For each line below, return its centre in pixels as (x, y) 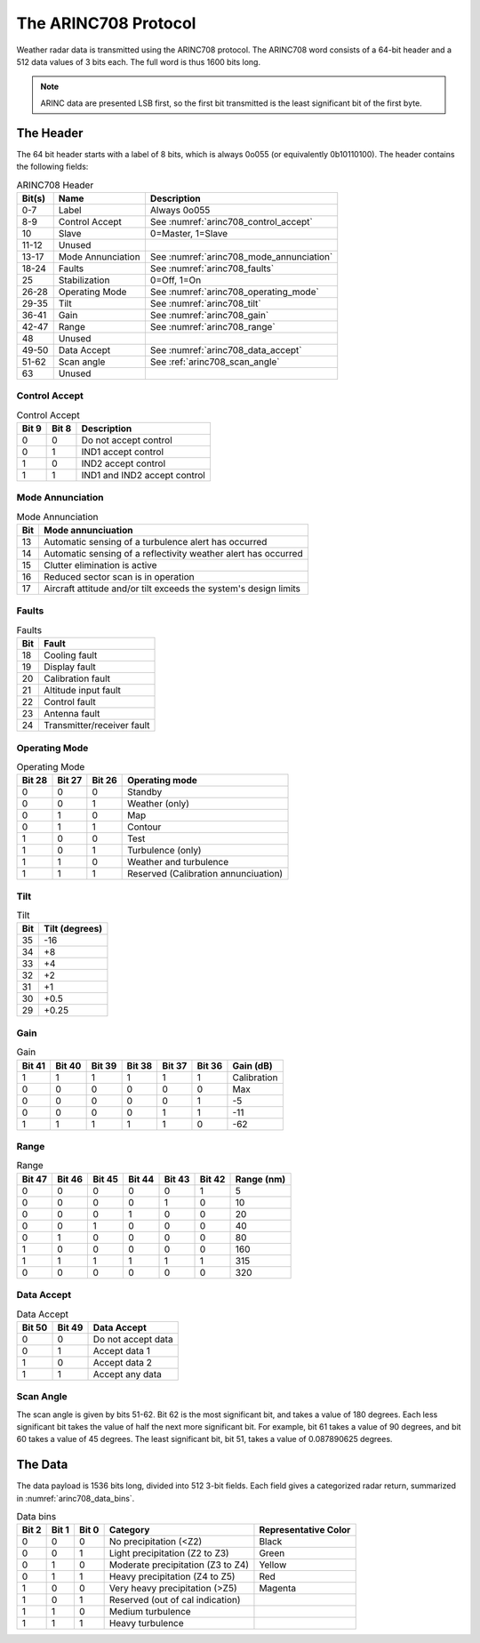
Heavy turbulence (146, 1623)
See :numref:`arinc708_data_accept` (226, 349)
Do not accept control (127, 440)
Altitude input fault (82, 691)
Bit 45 (106, 1179)
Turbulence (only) (164, 851)
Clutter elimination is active (100, 565)
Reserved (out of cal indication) (175, 1600)
